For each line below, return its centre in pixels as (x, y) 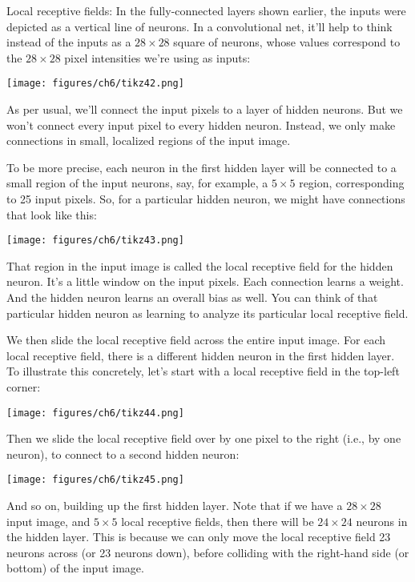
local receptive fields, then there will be (218, 521)
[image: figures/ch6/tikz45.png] (95, 480)
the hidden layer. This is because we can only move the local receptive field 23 (199, 537)
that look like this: (52, 214)
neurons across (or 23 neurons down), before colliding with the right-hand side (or (208, 552)
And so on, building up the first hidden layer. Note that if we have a (175, 506)
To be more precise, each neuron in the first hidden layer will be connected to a (201, 167)
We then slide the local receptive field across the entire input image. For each (196, 340)
